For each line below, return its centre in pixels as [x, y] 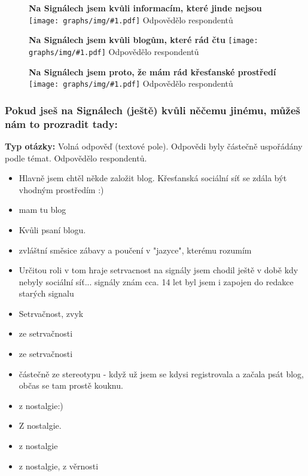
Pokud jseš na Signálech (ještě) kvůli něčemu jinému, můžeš [153, 110]
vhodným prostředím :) [61, 189]
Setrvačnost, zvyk [51, 313]
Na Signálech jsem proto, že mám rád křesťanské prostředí [153, 71]
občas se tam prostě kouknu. [71, 385]
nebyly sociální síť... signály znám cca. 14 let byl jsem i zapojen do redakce [156, 281]
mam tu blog [42, 210]
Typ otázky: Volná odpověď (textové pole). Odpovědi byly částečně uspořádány [154, 146]
